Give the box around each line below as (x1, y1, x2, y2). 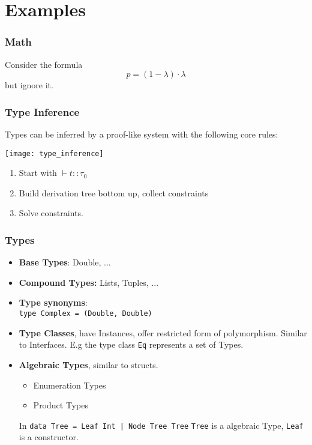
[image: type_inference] (5, 149, 104, 158)
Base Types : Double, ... (19, 256, 111, 268)
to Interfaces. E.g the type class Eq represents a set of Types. (19, 338, 244, 351)
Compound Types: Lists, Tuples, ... (19, 276, 159, 288)
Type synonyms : (19, 296, 88, 309)
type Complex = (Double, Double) (19, 309, 152, 318)
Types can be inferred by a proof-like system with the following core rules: (5, 128, 278, 140)
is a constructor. (19, 431, 79, 443)
